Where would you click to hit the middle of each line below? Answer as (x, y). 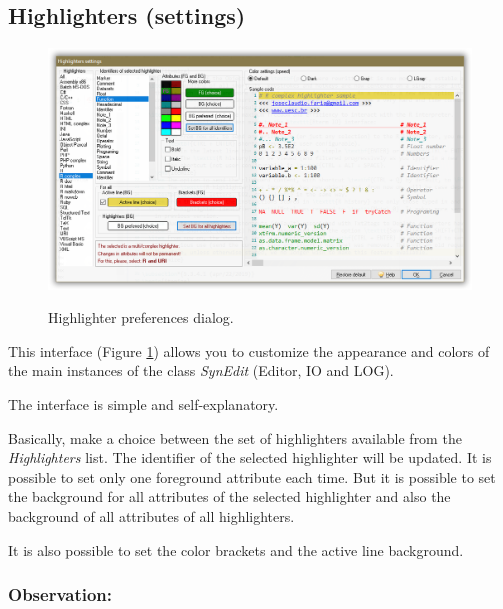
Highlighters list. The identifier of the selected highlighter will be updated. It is (250, 457)
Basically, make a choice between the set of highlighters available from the (235, 437)
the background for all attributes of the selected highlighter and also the (229, 496)
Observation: (60, 594)
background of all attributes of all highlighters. (151, 515)
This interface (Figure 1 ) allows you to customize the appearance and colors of (249, 350)
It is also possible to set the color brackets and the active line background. (236, 549)
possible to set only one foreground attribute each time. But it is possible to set (252, 476)
